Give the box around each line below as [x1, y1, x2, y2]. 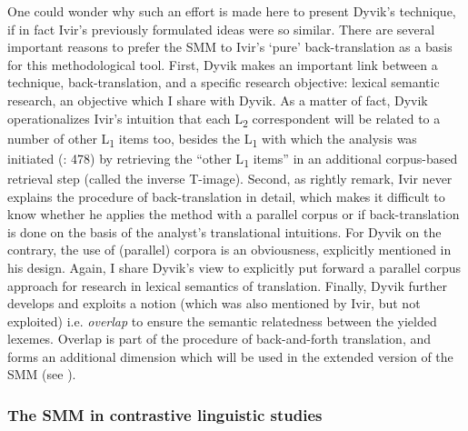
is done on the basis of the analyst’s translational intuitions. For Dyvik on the [7, 222, 442, 241]
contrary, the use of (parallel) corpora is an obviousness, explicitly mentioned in [7, 240, 452, 259]
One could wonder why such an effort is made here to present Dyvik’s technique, [7, 2, 456, 20]
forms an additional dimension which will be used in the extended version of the [7, 346, 453, 366]
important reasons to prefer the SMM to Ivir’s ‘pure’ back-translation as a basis [7, 37, 453, 56]
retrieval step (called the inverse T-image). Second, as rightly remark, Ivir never [7, 168, 453, 187]
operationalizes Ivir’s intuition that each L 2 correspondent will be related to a [7, 108, 441, 130]
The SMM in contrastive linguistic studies [7, 403, 323, 426]
